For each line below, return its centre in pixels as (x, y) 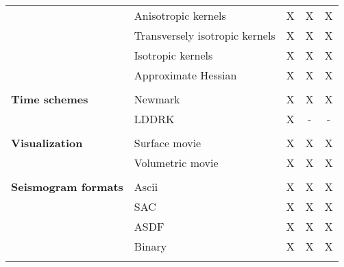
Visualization (47, 143)
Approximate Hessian (185, 75)
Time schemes (50, 99)
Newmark (157, 99)
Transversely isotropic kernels (205, 35)
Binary (150, 246)
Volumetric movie (176, 163)
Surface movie (168, 143)
